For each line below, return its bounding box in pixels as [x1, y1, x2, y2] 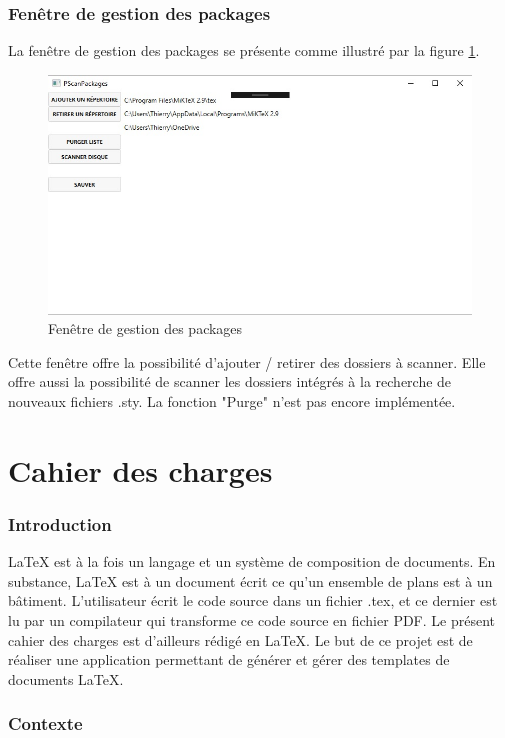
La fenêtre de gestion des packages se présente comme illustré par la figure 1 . [8, 40, 480, 61]
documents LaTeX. [8, 668, 124, 689]
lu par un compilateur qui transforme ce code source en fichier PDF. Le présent [8, 610, 495, 631]
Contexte [8, 711, 83, 736]
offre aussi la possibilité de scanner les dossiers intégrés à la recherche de [8, 371, 452, 392]
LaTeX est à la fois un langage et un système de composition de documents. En [8, 551, 496, 572]
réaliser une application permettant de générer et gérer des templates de [8, 649, 450, 670]
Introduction [8, 511, 112, 536]
